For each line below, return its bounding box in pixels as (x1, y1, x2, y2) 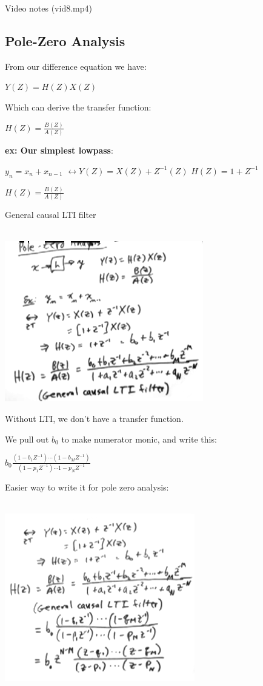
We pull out (5, 432, 49, 445)
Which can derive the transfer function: (5, 100, 151, 113)
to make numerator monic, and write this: (61, 432, 217, 445)
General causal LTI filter (5, 208, 96, 221)
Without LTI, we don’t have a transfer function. (5, 412, 184, 424)
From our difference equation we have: (5, 59, 147, 72)
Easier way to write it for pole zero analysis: (5, 480, 169, 493)
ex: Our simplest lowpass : (5, 144, 113, 157)
